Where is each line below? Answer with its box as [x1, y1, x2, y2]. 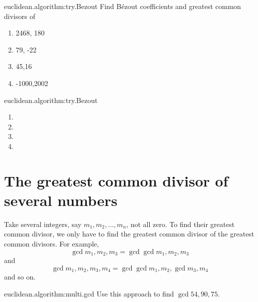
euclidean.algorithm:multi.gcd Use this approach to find [4, 288, 174, 298]
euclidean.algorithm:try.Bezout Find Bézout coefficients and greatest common [4, 1, 241, 11]
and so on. [4, 271, 36, 282]
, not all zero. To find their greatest [126, 218, 235, 229]
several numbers [4, 189, 118, 210]
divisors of [4, 10, 35, 21]
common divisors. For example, [4, 238, 99, 249]
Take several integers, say [4, 218, 82, 229]
